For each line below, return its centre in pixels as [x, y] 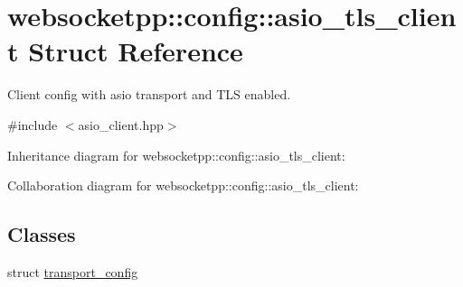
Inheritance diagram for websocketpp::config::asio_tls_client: [176, 155]
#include [33, 124]
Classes [42, 234]
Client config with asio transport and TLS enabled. [149, 94]
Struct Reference [136, 51]
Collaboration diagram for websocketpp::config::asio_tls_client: [183, 185]
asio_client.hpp [121, 124]
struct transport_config [73, 271]
